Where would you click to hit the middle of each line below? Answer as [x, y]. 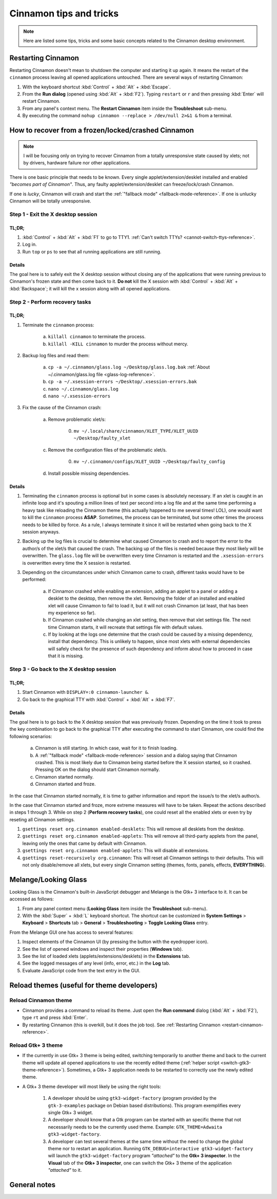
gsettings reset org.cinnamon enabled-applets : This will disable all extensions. [116, 851]
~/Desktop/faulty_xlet [102, 438]
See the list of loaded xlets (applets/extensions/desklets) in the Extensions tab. [106, 956]
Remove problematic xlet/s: [77, 419]
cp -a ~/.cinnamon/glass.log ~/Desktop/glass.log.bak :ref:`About [129, 367]
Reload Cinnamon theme [41, 1000]
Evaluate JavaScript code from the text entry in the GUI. [81, 970]
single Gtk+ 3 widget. [71, 1113]
